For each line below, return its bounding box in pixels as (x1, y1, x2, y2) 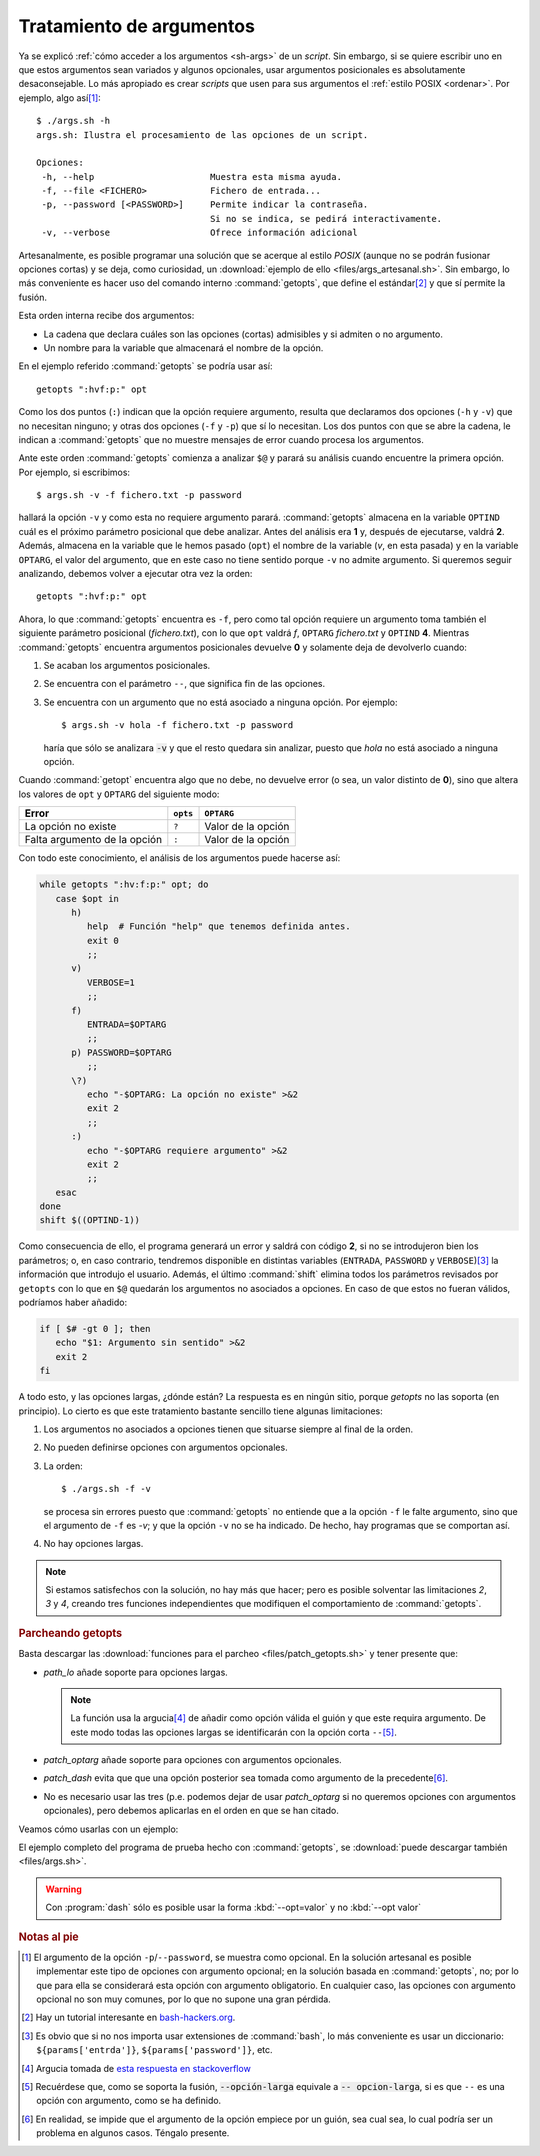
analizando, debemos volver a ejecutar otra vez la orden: (18, 568, 253, 580)
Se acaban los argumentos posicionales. (43, 660, 211, 671)
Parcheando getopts (18, 1626, 123, 1640)
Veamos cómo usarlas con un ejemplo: (18, 1823, 179, 1835)
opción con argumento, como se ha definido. (36, 2095, 222, 2107)
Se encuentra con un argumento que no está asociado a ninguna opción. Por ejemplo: (43, 696, 399, 708)
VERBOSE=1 (86, 976, 135, 988)
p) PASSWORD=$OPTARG (71, 1046, 172, 1058)
